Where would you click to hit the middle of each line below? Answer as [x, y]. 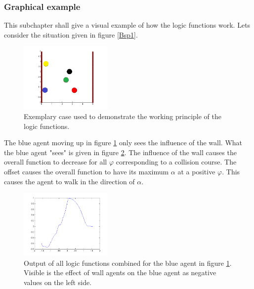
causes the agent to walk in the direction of [69, 181]
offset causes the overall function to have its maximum [86, 171]
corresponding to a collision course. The [176, 162]
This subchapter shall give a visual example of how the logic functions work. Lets [127, 25]
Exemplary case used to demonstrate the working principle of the [123, 116]
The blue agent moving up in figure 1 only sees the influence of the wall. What [123, 143]
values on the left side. [58, 282]
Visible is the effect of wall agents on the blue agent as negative [120, 272]
